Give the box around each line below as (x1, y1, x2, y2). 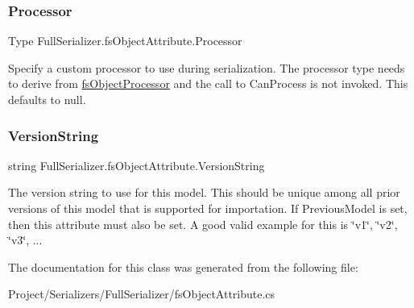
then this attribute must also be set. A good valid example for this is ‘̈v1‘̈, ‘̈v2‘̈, (8, 215, 398, 232)
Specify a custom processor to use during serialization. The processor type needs (8, 59, 405, 76)
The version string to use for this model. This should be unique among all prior (8, 184, 400, 201)
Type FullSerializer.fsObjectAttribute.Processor (8, 32, 242, 49)
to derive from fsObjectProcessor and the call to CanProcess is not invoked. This (8, 75, 408, 92)
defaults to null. (8, 91, 86, 107)
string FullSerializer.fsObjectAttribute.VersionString (8, 156, 265, 173)
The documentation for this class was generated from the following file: (8, 258, 358, 275)
